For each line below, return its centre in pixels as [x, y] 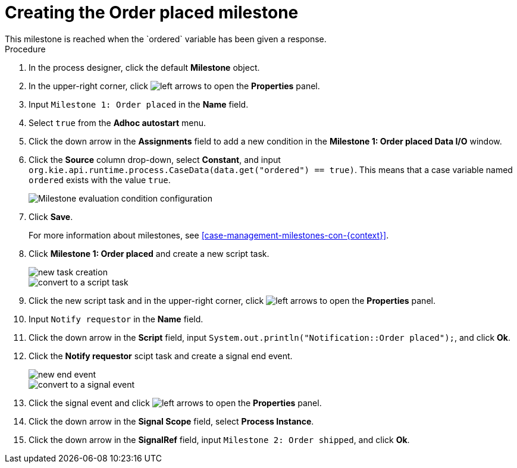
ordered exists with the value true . [100, 180]
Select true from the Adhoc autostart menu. [117, 123]
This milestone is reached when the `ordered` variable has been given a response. [166, 39]
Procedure [25, 49]
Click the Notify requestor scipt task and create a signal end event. [161, 356]
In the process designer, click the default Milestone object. [144, 67]
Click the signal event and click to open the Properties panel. [175, 403]
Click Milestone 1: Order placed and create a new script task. [149, 253]
